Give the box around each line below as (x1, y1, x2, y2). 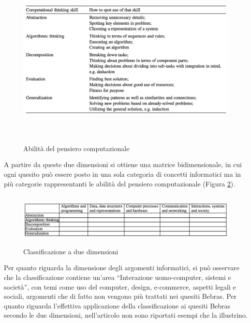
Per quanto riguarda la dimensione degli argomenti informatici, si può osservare (4, 262, 239, 273)
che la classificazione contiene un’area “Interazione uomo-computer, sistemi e (4, 272, 231, 282)
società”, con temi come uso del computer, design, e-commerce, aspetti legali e (4, 281, 236, 292)
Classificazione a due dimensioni (23, 246, 118, 256)
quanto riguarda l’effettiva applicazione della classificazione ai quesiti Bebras (4, 300, 231, 310)
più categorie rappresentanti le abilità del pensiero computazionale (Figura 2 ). (4, 178, 236, 188)
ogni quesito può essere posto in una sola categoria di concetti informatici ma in (4, 169, 241, 179)
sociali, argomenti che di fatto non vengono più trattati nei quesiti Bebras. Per (4, 291, 237, 301)
